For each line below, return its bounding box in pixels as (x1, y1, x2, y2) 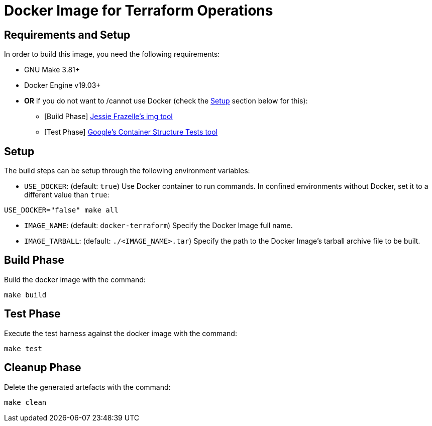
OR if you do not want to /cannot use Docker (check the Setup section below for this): (24, 96, 308, 105)
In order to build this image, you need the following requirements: (4, 50, 220, 59)
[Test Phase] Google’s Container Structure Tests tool (44, 128, 218, 137)
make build (4, 290, 47, 299)
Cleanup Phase (4, 361, 81, 374)
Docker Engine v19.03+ (24, 81, 101, 90)
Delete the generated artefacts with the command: (4, 382, 171, 391)
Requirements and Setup (4, 28, 131, 41)
